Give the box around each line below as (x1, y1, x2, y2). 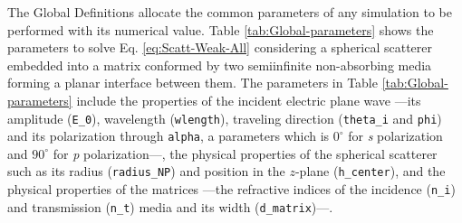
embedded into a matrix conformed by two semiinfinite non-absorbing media (7, 55, 432, 74)
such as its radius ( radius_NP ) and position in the (7, 162, 285, 181)
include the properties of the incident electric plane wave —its (76, 90, 421, 109)
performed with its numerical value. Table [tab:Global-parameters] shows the (7, 20, 434, 39)
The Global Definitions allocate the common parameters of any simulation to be (7, 3, 452, 21)
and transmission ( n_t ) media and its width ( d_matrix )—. (7, 197, 333, 216)
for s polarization (348, 126, 443, 145)
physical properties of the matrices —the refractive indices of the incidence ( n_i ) (7, 180, 456, 199)
